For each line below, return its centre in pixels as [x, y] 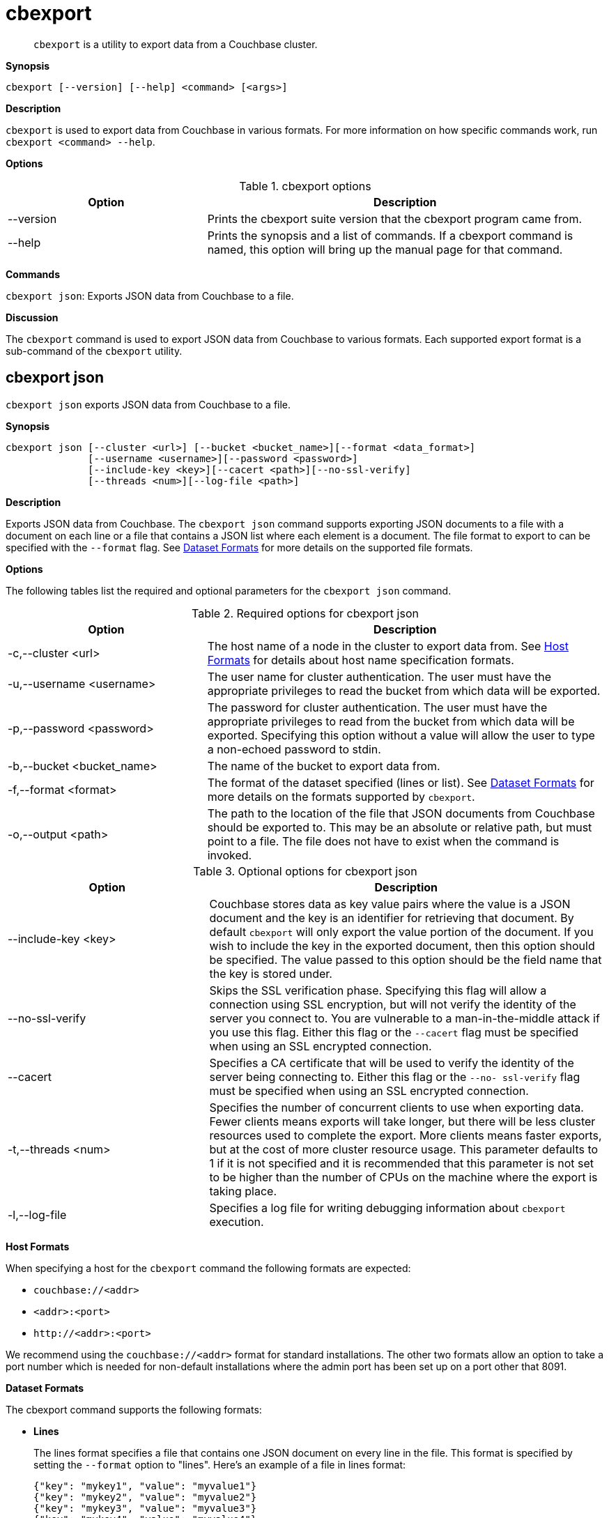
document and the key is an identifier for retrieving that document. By [392, 918]
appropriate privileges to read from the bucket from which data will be [391, 721]
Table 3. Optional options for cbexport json [305, 871]
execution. [237, 1221]
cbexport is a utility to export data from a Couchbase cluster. [176, 44]
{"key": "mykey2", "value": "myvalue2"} [145, 1497]
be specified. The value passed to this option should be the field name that [406, 959]
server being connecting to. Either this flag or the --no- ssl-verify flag [395, 1076]
